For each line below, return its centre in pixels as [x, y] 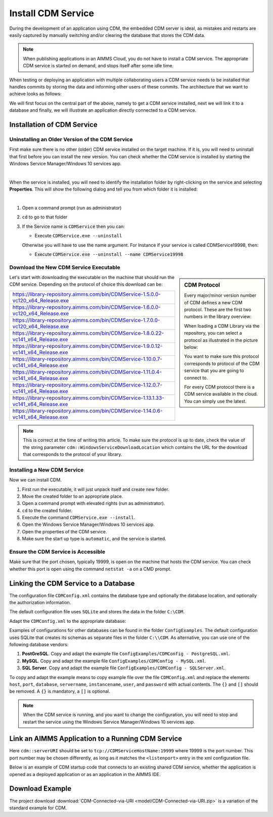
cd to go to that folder [45, 217]
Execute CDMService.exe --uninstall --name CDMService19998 [109, 254]
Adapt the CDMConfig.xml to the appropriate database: [68, 621]
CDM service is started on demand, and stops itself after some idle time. [98, 66]
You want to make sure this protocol [222, 356]
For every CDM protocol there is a [219, 387]
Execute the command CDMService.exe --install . [79, 518]
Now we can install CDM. [35, 480]
